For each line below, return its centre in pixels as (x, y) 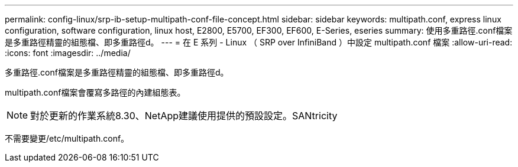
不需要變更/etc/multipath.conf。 (67, 138)
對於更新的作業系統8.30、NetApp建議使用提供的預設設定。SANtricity (184, 116)
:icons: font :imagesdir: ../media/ (68, 53)
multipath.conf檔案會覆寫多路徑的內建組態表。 (95, 92)
